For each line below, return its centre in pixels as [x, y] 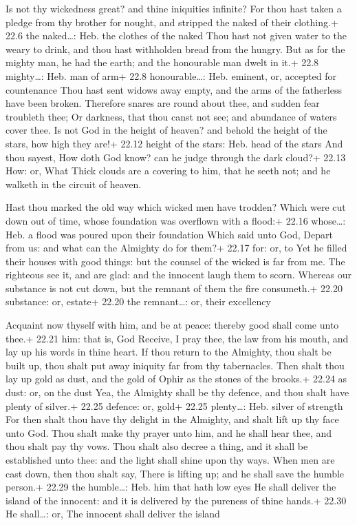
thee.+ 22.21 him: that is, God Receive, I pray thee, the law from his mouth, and [177, 338]
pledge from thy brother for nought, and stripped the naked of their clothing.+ [172, 22]
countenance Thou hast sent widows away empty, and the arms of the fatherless [174, 89]
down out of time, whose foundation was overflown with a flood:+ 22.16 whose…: [176, 220]
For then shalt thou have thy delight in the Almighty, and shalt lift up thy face [172, 419]
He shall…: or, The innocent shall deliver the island [113, 514]
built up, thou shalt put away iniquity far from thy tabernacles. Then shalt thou [175, 365]
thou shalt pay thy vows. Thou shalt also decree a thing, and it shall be [157, 446]
